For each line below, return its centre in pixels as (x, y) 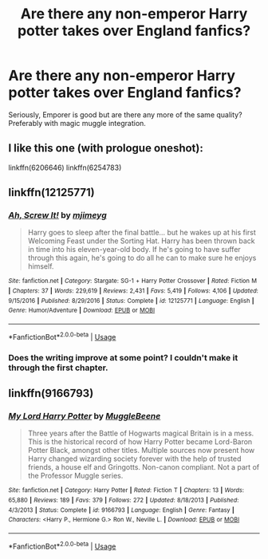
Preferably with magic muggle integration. (77, 123)
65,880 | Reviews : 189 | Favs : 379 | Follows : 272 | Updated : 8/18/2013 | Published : (124, 500)
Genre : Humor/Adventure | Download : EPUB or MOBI (82, 311)
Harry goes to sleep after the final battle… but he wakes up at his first (142, 233)
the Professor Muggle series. (75, 476)
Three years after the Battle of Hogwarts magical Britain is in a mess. (141, 433)
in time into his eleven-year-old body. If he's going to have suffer (134, 250)
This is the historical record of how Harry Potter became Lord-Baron (140, 442)
